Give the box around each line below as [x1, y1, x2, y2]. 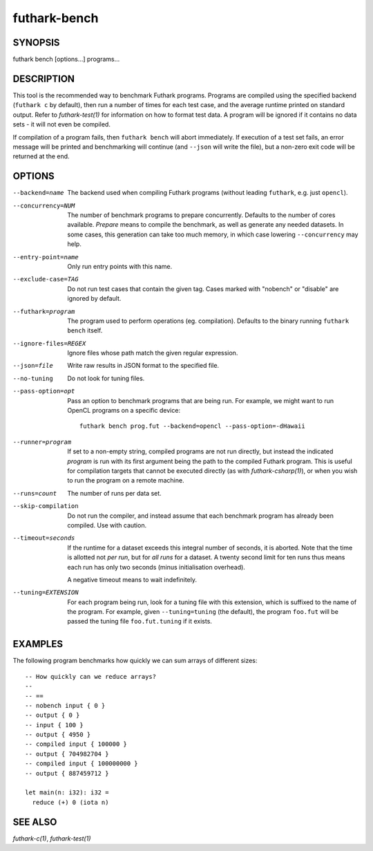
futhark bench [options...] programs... [12, 55, 120, 64]
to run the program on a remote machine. [67, 476, 184, 485]
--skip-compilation [12, 502, 79, 510]
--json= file [12, 362, 53, 370]
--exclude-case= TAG [12, 275, 79, 283]
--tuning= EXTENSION [12, 588, 79, 597]
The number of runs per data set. [67, 489, 162, 497]
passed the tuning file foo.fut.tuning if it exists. [67, 617, 212, 626]
